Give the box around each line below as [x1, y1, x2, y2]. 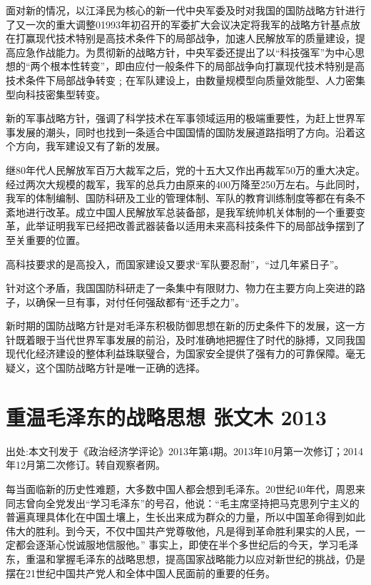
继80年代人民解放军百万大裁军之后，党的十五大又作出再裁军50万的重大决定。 [6, 162, 365, 177]
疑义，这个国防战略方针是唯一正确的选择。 [6, 360, 205, 375]
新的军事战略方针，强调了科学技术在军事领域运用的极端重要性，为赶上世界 [6, 111, 355, 126]
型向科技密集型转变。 [6, 86, 106, 101]
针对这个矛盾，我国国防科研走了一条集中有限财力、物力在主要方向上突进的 [6, 280, 355, 295]
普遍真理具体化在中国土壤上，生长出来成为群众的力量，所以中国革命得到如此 [6, 509, 365, 524]
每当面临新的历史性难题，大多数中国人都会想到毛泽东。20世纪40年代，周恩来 [6, 481, 365, 496]
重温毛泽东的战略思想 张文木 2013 [6, 402, 327, 431]
